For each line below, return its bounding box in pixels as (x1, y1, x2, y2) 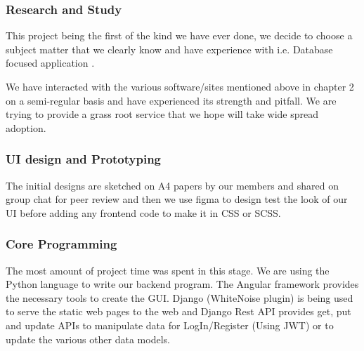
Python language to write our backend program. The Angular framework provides (6, 277, 359, 291)
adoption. (6, 120, 46, 135)
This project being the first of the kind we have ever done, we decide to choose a (6, 28, 353, 43)
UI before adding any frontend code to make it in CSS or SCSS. (6, 205, 281, 220)
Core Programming (6, 235, 117, 253)
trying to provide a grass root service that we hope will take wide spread (6, 107, 319, 121)
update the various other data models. (6, 331, 170, 346)
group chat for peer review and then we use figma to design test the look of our (6, 192, 348, 206)
